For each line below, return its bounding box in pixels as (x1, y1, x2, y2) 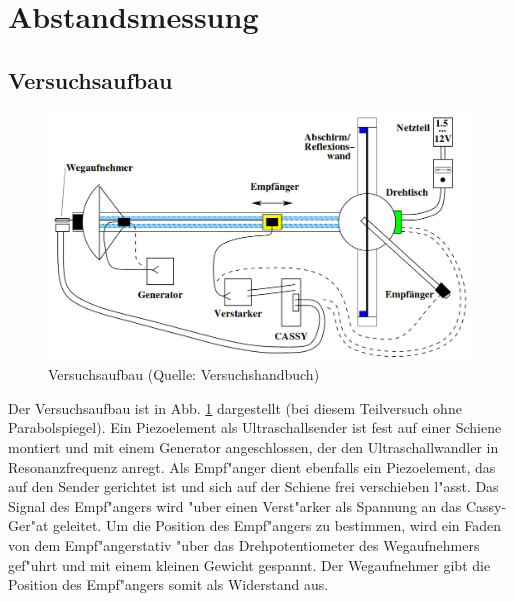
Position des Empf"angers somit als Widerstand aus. (8, 574, 329, 595)
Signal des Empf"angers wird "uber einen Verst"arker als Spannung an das (8, 495, 462, 516)
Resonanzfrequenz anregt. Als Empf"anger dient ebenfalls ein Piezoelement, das (8, 456, 496, 477)
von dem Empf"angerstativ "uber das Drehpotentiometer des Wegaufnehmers (8, 534, 480, 555)
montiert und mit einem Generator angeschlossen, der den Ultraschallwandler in (8, 436, 499, 457)
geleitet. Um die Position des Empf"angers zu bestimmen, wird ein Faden (53, 515, 502, 536)
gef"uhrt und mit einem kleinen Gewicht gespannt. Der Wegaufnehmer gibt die (8, 554, 491, 575)
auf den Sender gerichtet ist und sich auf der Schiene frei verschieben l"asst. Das (8, 476, 499, 497)
